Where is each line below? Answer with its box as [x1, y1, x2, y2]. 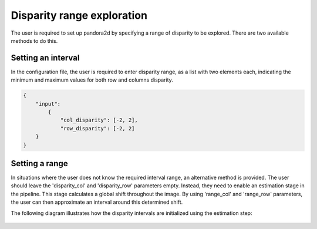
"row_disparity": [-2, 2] [60, 125, 135, 132]
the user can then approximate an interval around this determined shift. [11, 198, 183, 206]
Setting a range [11, 159, 68, 169]
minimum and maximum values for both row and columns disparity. [11, 76, 173, 83]
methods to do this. [11, 37, 58, 44]
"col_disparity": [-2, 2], [60, 117, 138, 123]
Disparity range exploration [11, 9, 148, 22]
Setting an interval [11, 53, 80, 63]
